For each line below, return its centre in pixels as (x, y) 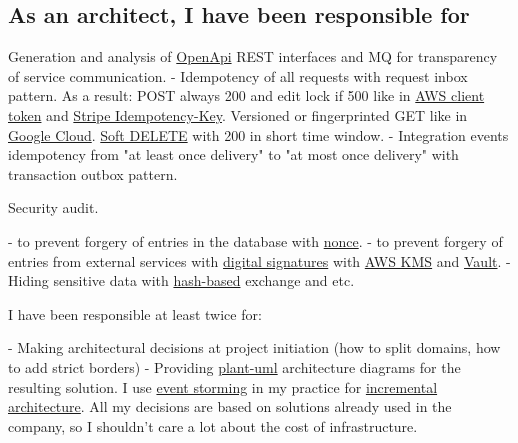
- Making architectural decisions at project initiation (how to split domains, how (254, 347)
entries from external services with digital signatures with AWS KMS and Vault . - (259, 260)
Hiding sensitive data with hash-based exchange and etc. (181, 280)
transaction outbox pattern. (93, 173)
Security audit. (53, 207)
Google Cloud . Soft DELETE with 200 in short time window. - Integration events (258, 134)
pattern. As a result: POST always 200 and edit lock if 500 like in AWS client (246, 95)
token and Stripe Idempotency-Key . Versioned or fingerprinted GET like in (238, 114)
